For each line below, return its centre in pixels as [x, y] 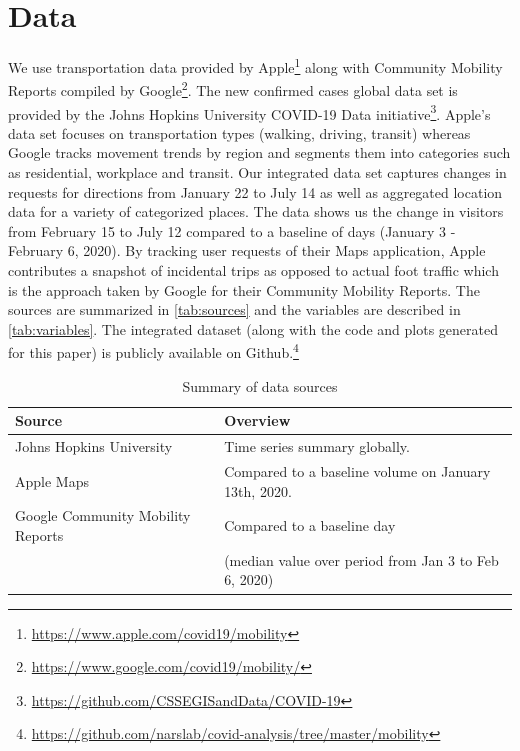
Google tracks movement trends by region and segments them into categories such [259, 152]
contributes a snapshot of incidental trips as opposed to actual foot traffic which [253, 270]
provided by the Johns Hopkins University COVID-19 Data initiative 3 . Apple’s [249, 112]
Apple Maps [52, 480]
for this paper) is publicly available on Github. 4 [153, 351]
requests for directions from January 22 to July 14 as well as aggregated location [255, 191]
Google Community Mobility [103, 515]
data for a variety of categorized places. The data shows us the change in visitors [256, 211]
